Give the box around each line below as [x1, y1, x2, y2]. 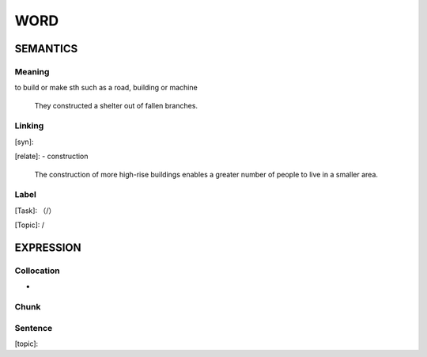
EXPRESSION [14, 241, 81, 254]
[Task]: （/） [14, 206, 56, 215]
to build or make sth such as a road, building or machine [14, 83, 198, 93]
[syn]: [14, 137, 34, 146]
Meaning [14, 66, 50, 77]
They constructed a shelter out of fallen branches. [34, 101, 198, 110]
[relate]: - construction [14, 151, 89, 161]
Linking [14, 120, 44, 131]
